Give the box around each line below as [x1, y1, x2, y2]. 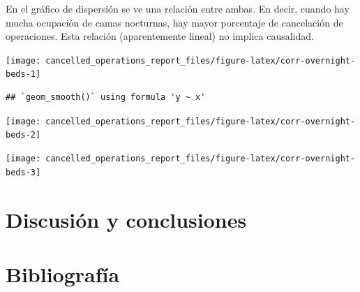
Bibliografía [6, 259, 120, 288]
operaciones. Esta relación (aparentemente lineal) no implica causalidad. [6, 29, 314, 43]
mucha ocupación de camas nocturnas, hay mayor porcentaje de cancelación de [6, 15, 343, 29]
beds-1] [6, 69, 41, 80]
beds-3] [6, 167, 41, 177]
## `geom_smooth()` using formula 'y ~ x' [6, 92, 206, 103]
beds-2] [6, 130, 41, 140]
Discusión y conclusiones [6, 205, 247, 233]
